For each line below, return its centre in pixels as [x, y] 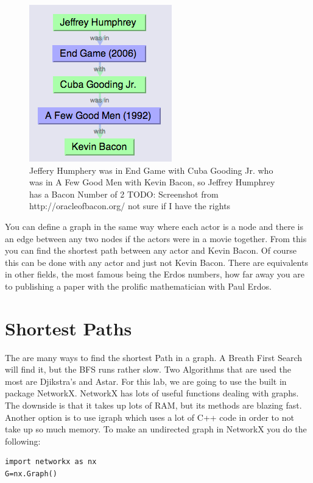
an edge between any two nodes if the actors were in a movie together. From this [156, 238]
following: [23, 441]
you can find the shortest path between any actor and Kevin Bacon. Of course [151, 250]
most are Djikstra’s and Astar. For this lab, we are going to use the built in [146, 381]
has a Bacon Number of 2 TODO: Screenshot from [124, 194]
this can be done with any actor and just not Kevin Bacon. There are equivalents [156, 262]
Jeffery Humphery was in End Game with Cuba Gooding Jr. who [151, 170]
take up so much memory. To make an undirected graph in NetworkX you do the [156, 429]
